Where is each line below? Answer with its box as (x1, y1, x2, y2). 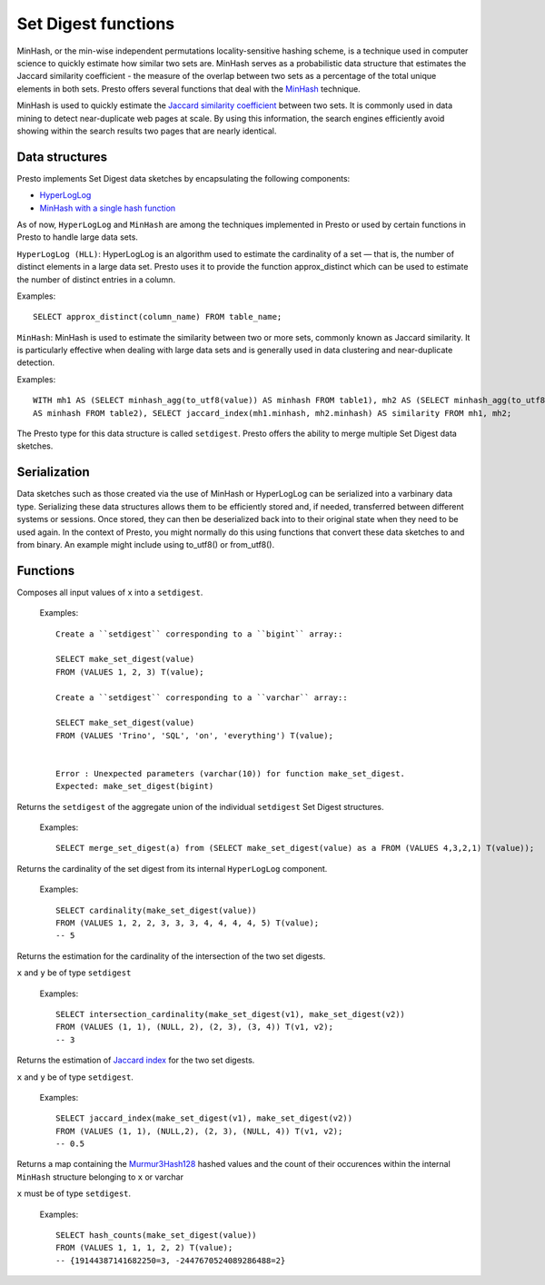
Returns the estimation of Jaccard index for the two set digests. (16, 1054, 255, 1066)
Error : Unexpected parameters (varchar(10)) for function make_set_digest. (55, 768, 406, 778)
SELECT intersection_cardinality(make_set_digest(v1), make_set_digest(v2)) (55, 1009, 406, 1019)
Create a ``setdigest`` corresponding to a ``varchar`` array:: (55, 692, 349, 703)
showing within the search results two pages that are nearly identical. (16, 125, 277, 136)
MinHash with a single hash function (39, 203, 176, 213)
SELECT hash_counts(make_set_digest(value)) (55, 1231, 258, 1241)
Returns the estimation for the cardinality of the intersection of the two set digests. (16, 950, 326, 962)
